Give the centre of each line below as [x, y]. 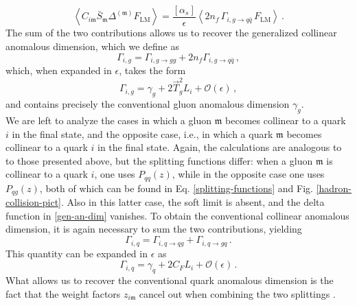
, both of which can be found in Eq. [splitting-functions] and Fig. [176, 188]
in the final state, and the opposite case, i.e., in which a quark [142, 133]
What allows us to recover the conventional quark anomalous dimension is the [170, 280]
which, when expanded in [59, 70]
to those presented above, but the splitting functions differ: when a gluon [159, 160]
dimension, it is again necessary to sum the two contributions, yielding [154, 229]
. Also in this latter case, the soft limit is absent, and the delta [193, 202]
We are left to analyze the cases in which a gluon [108, 120]
